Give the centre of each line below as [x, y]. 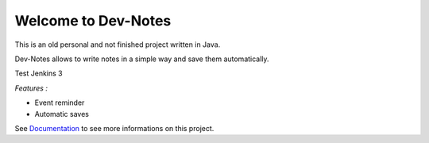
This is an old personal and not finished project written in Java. [118, 44]
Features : [31, 88]
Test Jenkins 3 [39, 73]
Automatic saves [62, 114]
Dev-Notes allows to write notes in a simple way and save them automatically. [142, 59]
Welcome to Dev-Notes [93, 21]
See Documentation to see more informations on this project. [114, 128]
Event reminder [60, 102]
